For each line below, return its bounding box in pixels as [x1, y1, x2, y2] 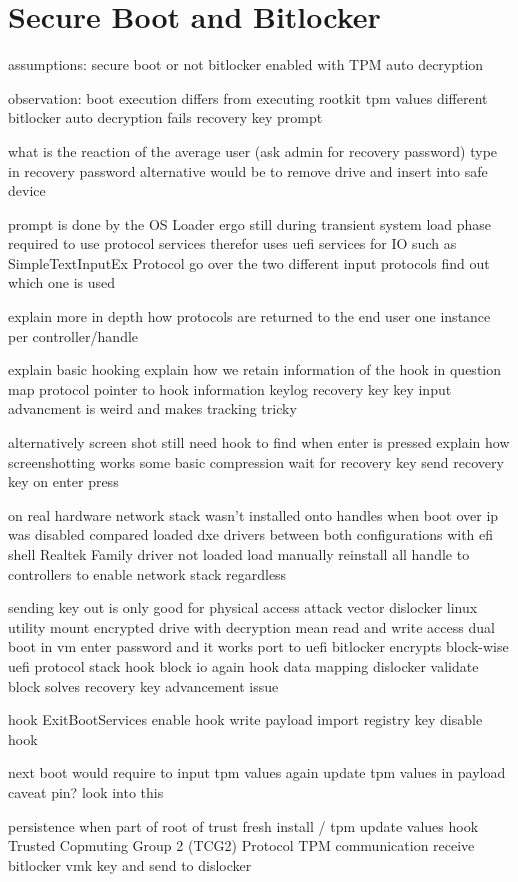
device [8, 180, 46, 201]
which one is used [8, 272, 116, 293]
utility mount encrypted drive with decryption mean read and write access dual [8, 616, 495, 637]
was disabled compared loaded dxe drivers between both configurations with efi [8, 524, 494, 545]
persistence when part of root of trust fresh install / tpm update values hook [8, 815, 479, 836]
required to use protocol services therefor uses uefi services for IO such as [8, 233, 457, 254]
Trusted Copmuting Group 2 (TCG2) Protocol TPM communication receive [8, 835, 475, 856]
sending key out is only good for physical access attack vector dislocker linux [8, 597, 478, 618]
